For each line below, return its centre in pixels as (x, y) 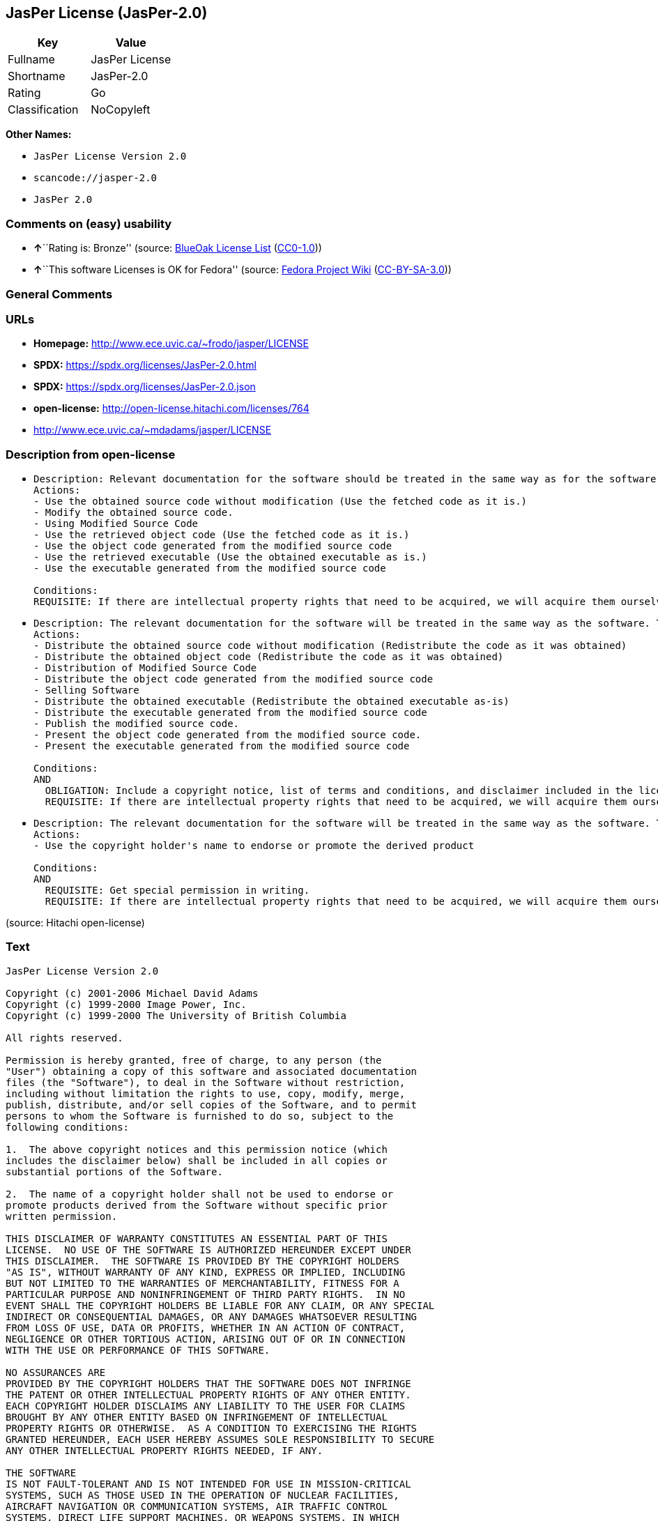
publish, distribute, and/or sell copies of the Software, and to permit (212, 1105)
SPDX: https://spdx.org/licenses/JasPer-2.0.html (145, 365)
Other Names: (39, 135)
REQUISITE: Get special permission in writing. (177, 891)
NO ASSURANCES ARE (56, 1372)
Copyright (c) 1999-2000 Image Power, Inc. (126, 1004)
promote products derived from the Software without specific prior (197, 1205)
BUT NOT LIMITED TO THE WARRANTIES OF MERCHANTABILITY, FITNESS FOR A (202, 1283)
